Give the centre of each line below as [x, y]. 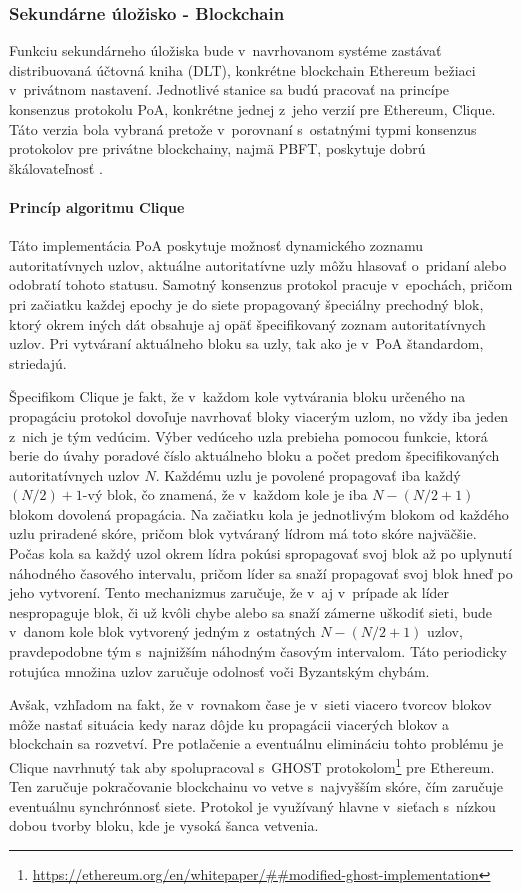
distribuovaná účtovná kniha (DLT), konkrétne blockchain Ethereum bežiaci [242, 69]
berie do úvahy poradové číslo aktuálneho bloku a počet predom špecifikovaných [254, 455]
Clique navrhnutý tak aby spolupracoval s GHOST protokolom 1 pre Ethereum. [252, 765]
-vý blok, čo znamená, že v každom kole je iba [225, 494]
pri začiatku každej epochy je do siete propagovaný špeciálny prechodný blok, [246, 303]
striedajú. [38, 362]
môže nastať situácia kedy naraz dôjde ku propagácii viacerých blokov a [229, 723]
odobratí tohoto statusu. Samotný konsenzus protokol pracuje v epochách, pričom [261, 284]
